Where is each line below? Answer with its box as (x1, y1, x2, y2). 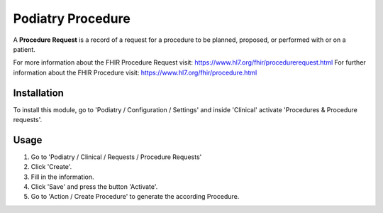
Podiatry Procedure (13, 11, 131, 26)
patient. (13, 45, 35, 53)
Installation (13, 87, 64, 99)
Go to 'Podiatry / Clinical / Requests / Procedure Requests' (30, 153, 202, 161)
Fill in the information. (30, 173, 95, 181)
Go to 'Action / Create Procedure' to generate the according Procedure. (30, 192, 240, 201)
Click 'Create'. (30, 163, 72, 171)
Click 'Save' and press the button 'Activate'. (30, 182, 158, 191)
